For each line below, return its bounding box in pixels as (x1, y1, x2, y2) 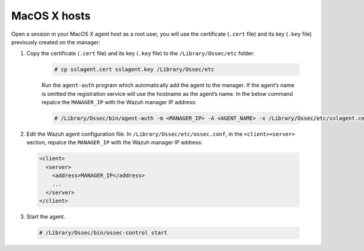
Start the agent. (26, 213, 66, 221)
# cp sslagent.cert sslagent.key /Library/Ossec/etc (54, 66, 215, 73)
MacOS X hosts (11, 9, 91, 22)
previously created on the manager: (11, 38, 101, 45)
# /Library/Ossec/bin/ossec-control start (39, 229, 167, 236)
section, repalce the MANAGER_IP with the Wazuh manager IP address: (26, 139, 203, 146)
